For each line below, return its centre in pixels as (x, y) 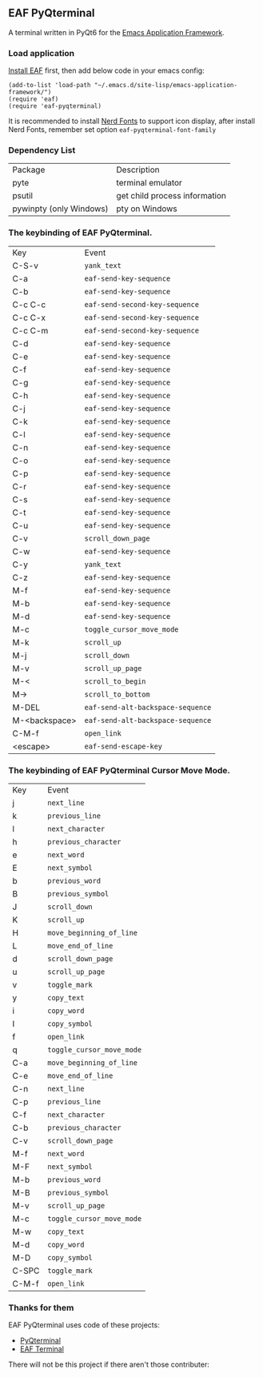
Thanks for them (41, 1307)
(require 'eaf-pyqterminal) (55, 106)
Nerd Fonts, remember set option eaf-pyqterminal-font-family (112, 130)
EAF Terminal (42, 1349)
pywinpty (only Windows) (61, 209)
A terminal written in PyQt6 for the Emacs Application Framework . (117, 32)
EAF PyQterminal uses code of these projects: (84, 1325)
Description (138, 170)
